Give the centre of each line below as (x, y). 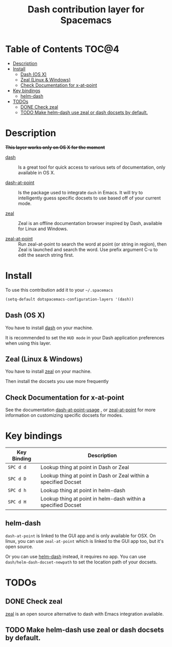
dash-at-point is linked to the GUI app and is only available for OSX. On (81, 535)
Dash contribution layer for (86, 9)
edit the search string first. (46, 255)
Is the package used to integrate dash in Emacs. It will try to (81, 192)
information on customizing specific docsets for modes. (64, 415)
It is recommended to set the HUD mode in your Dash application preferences (85, 337)
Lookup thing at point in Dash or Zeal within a (95, 476)
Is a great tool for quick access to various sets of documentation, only (92, 167)
